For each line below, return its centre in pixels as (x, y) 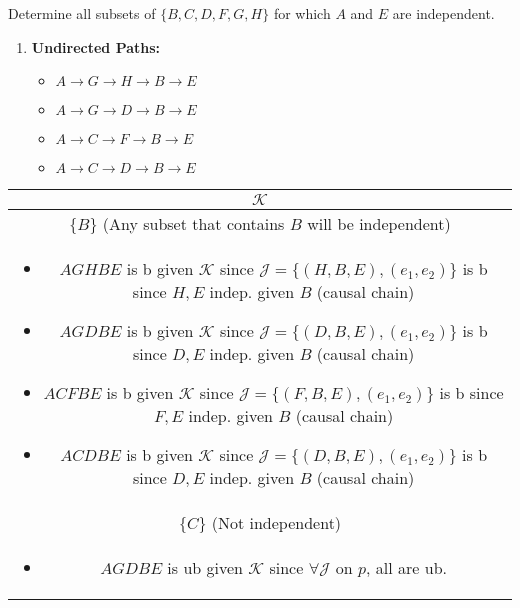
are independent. (443, 13)
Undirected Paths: (96, 46)
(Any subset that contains (193, 224)
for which (302, 13)
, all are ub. (407, 568)
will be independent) (379, 224)
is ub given (205, 568)
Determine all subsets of (82, 13)
